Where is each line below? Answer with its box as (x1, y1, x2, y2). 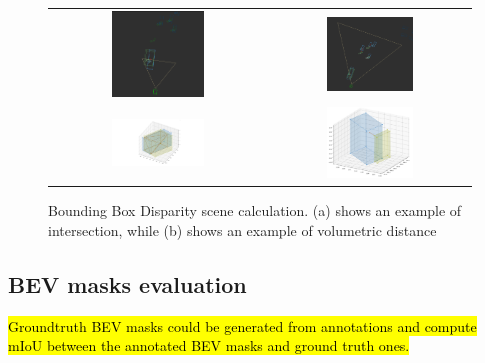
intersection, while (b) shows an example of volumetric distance (48, 219, 437, 240)
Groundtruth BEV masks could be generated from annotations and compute (8, 315, 477, 336)
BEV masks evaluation (8, 268, 247, 299)
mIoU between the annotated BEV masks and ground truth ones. (8, 335, 410, 356)
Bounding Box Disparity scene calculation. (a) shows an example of (48, 200, 462, 221)
